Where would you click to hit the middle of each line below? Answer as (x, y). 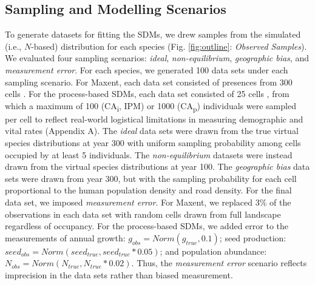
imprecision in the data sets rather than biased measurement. (119, 275)
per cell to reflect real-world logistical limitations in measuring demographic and (154, 119)
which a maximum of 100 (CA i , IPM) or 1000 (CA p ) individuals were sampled (151, 106)
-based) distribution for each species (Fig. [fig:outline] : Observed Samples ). (169, 46)
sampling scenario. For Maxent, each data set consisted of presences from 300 (149, 82)
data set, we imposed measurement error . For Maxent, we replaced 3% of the (148, 202)
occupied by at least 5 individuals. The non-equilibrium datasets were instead (149, 154)
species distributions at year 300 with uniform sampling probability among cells (153, 143)
